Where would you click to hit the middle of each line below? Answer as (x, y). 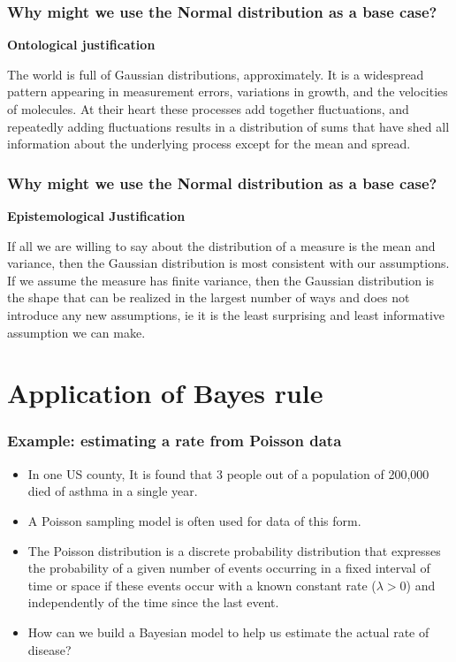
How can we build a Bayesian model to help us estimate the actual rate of (228, 632)
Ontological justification (81, 45)
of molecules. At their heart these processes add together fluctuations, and (208, 109)
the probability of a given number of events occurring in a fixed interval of (229, 568)
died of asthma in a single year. (113, 491)
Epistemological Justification (96, 216)
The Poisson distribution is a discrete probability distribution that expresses (234, 550)
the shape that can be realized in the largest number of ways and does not (209, 297)
